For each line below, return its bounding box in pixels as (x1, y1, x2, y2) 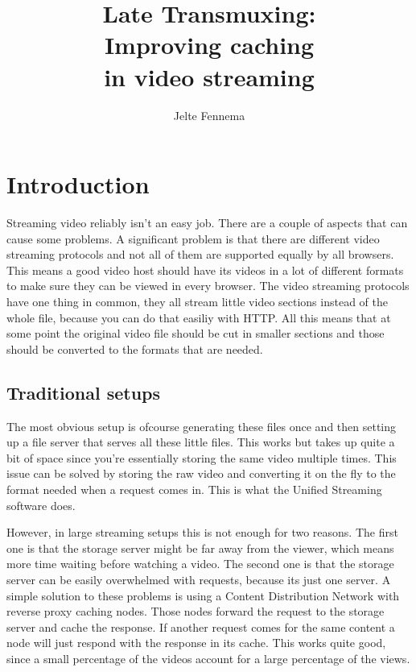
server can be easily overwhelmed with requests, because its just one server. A (6, 570, 391, 587)
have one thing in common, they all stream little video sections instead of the (6, 293, 388, 309)
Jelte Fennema (173, 106, 245, 123)
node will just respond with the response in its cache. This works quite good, (6, 634, 386, 651)
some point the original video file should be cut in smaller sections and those (6, 325, 385, 342)
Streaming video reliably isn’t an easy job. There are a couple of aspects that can (6, 214, 408, 231)
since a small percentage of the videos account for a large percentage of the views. (6, 649, 410, 666)
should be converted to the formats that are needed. (6, 340, 263, 357)
